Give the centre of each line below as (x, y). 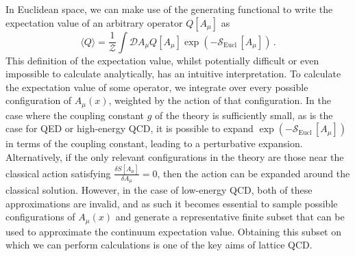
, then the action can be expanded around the (254, 173)
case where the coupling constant (75, 115)
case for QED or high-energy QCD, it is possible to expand (130, 128)
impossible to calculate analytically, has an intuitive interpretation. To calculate (173, 74)
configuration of (39, 100)
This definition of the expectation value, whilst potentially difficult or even (162, 60)
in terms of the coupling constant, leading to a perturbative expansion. (154, 143)
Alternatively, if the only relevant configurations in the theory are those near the (175, 157)
